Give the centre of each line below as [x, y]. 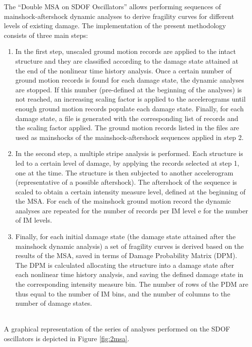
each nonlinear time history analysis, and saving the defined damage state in [129, 274]
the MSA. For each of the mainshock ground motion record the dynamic [123, 201]
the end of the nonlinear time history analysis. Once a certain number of [123, 70]
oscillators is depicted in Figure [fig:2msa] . [67, 338]
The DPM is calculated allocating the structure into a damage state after [125, 265]
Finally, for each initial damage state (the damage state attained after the [126, 236]
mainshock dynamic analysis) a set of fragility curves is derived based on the [130, 246]
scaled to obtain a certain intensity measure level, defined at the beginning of [130, 191]
